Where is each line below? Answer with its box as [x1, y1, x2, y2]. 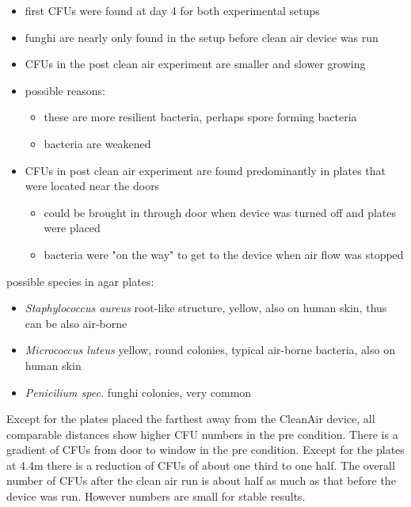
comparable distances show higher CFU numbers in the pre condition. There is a [6, 425, 398, 442]
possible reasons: [25, 82, 105, 98]
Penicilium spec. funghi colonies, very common [25, 383, 252, 400]
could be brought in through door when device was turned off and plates [44, 204, 397, 220]
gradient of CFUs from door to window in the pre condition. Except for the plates [6, 441, 405, 458]
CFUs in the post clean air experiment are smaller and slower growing [25, 55, 366, 72]
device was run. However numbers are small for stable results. [6, 488, 306, 505]
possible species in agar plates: [6, 273, 154, 289]
